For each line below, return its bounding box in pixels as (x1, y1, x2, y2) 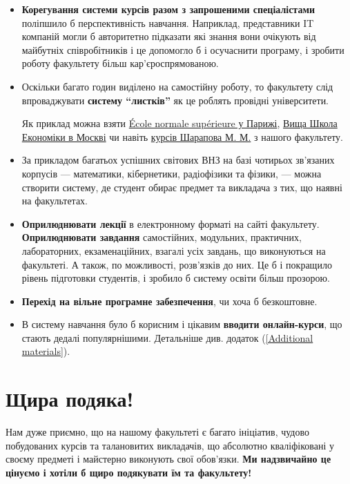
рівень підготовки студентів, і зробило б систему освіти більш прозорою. (21, 271, 330, 285)
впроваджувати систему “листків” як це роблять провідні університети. (21, 93, 329, 107)
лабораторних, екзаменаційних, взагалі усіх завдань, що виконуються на (21, 243, 326, 258)
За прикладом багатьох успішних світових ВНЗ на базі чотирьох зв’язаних (21, 153, 335, 167)
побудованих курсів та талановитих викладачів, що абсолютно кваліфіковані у (6, 438, 334, 452)
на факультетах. (21, 193, 88, 208)
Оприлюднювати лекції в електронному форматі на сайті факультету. (21, 216, 320, 231)
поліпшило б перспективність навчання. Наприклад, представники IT (21, 15, 314, 30)
